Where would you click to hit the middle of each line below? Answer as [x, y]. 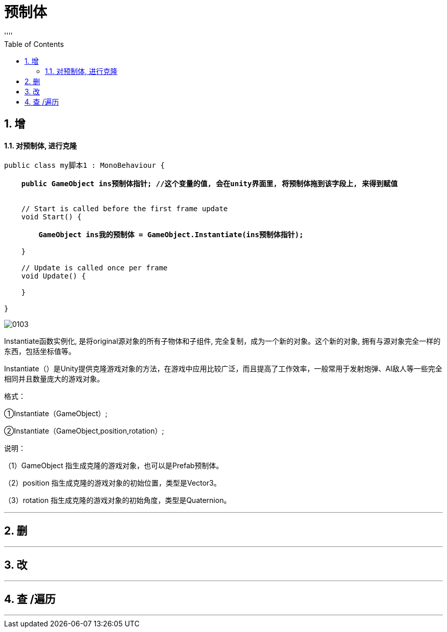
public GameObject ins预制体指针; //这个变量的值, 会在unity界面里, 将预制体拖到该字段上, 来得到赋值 [209, 184]
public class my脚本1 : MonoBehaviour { [84, 166]
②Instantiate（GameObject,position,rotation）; [84, 431]
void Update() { [54, 276]
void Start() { [51, 217]
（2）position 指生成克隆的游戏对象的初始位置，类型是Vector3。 [113, 483]
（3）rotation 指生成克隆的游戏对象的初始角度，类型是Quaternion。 [118, 500]
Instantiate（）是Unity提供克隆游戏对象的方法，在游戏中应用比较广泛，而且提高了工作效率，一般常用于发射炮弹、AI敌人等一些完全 [223, 369]
